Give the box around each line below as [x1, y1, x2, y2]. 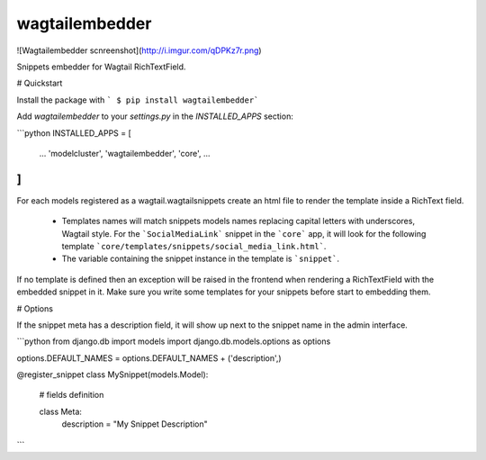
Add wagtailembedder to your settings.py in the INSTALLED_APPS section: [16, 111, 294, 122]
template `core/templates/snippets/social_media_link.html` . [61, 240, 327, 251]
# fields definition [39, 390, 104, 401]
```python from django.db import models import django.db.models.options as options [16, 336, 331, 347]
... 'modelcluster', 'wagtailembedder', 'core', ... [39, 148, 211, 158]
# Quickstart [16, 77, 63, 89]
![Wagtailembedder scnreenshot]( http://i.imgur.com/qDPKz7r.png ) [16, 45, 262, 56]
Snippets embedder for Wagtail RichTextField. [16, 61, 186, 72]
